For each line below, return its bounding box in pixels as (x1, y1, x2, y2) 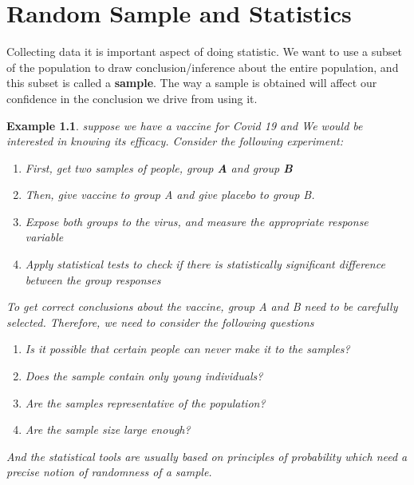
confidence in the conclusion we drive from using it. (6, 89, 258, 106)
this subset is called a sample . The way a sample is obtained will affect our (6, 74, 377, 91)
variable (25, 229, 64, 245)
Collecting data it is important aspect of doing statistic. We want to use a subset (6, 43, 402, 60)
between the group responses (25, 271, 161, 288)
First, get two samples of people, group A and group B (25, 159, 293, 176)
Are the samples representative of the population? (25, 394, 266, 411)
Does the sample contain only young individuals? (25, 368, 263, 384)
